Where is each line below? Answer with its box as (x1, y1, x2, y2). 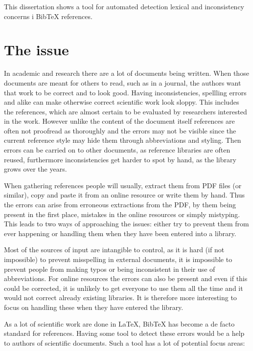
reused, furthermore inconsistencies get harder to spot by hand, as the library (4, 154, 236, 164)
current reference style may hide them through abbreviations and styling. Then (4, 135, 241, 145)
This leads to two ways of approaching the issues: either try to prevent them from (4, 219, 249, 229)
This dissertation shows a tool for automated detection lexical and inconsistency (4, 1, 244, 11)
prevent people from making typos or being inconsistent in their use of (4, 263, 215, 274)
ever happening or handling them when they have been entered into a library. (4, 228, 236, 238)
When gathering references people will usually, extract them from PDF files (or (4, 180, 242, 190)
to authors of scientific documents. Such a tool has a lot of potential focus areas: (4, 337, 245, 348)
